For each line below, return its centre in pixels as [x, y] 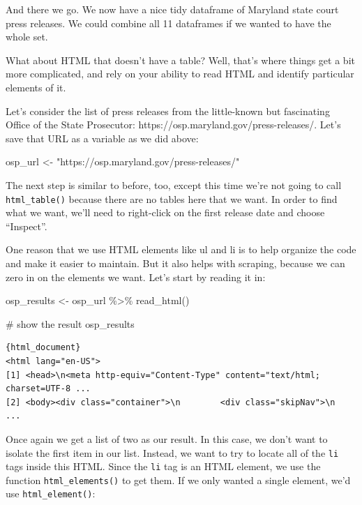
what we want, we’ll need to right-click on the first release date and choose [165, 212]
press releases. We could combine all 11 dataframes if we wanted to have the [168, 23]
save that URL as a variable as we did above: [102, 138]
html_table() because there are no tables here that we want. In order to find [172, 198]
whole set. [27, 37]
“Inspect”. [27, 226]
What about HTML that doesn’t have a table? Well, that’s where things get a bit [180, 60]
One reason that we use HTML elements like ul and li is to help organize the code [181, 249]
